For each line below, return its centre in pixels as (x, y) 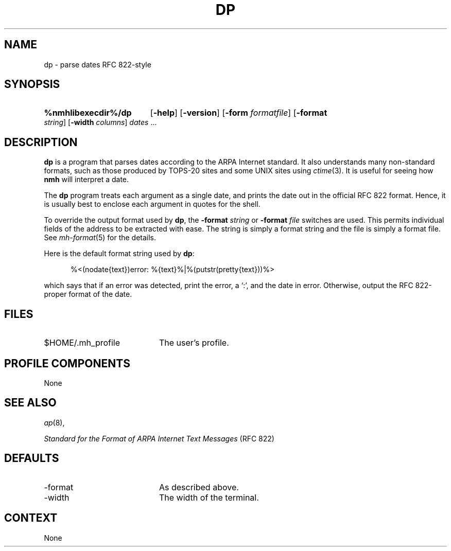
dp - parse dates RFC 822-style (98, 64)
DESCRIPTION (41, 142)
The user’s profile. (194, 343)
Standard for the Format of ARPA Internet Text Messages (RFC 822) (159, 438)
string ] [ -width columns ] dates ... (100, 122)
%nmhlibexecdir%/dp (88, 113)
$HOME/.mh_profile (82, 343)
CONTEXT (31, 518)
